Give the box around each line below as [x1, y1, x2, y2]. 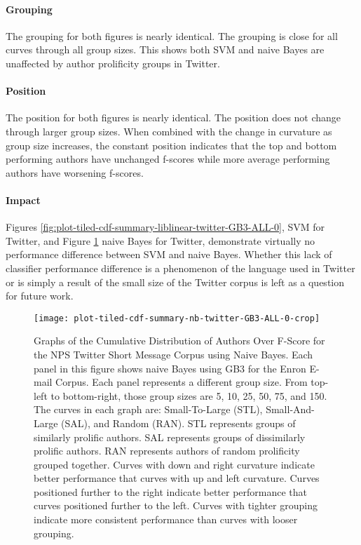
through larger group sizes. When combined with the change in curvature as [6, 123, 332, 138]
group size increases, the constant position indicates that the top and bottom [6, 137, 337, 152]
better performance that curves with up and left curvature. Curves [34, 471, 320, 485]
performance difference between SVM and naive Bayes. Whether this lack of [6, 247, 332, 262]
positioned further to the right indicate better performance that [34, 484, 308, 499]
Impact [6, 192, 41, 207]
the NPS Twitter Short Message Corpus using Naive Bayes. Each [34, 346, 313, 361]
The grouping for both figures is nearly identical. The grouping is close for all [6, 28, 338, 43]
